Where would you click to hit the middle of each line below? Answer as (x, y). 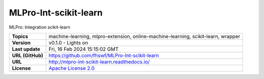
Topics (20, 36)
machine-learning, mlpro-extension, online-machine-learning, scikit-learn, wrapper (144, 36)
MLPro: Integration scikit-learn (40, 27)
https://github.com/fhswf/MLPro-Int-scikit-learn (104, 55)
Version (21, 43)
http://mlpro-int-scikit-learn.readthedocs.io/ (99, 62)
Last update (26, 49)
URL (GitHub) (28, 55)
